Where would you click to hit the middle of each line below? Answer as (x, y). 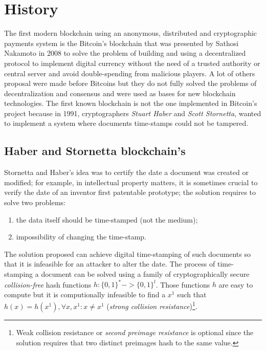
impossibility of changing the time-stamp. (81, 237)
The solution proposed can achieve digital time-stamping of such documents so (127, 254)
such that (192, 294)
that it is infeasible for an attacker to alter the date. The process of (110, 264)
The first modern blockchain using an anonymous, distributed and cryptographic (131, 33)
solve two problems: (35, 202)
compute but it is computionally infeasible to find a (85, 294)
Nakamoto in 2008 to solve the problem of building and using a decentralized (125, 53)
